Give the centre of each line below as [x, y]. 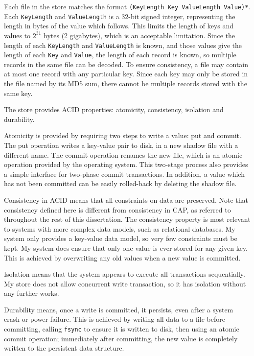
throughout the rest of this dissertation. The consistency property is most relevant [127, 219]
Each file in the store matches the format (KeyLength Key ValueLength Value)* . [127, 6]
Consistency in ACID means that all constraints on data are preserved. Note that [126, 200]
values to [17, 35]
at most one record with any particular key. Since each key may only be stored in [126, 74]
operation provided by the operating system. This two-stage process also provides [126, 164]
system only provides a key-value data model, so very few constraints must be [121, 238]
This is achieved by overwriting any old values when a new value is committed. [122, 257]
